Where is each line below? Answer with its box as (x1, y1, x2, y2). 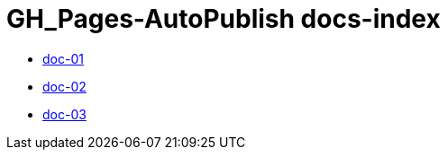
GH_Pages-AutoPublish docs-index (6, 4, 441, 34)
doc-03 (42, 106, 87, 122)
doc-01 (42, 50, 84, 66)
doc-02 (42, 78, 87, 94)
